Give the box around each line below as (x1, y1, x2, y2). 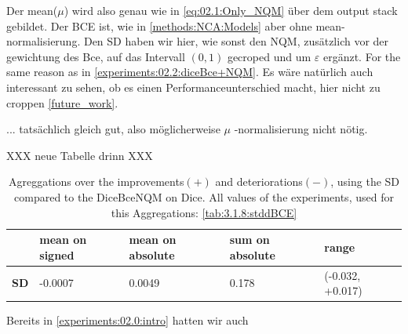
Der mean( (6, 2, 58, 18)
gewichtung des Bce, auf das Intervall (6, 48, 185, 64)
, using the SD (330, 173, 400, 190)
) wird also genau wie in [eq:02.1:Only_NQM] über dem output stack (64, 2, 398, 18)
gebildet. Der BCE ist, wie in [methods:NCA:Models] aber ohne (6, 17, 312, 34)
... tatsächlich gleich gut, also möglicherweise (6, 121, 220, 137)
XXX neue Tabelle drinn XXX (6, 147, 153, 163)
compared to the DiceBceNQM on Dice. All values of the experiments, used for (14, 188, 394, 205)
